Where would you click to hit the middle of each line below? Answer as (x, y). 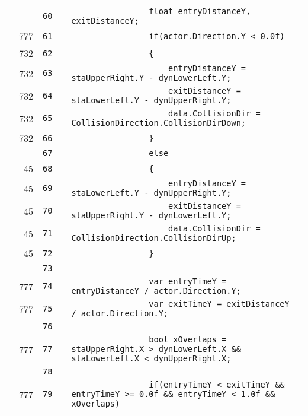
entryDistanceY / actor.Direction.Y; (156, 291)
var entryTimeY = (188, 281)
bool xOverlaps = (188, 339)
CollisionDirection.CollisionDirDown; (159, 123)
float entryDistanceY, (200, 11)
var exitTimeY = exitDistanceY (219, 304)
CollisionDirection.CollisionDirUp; (154, 238)
